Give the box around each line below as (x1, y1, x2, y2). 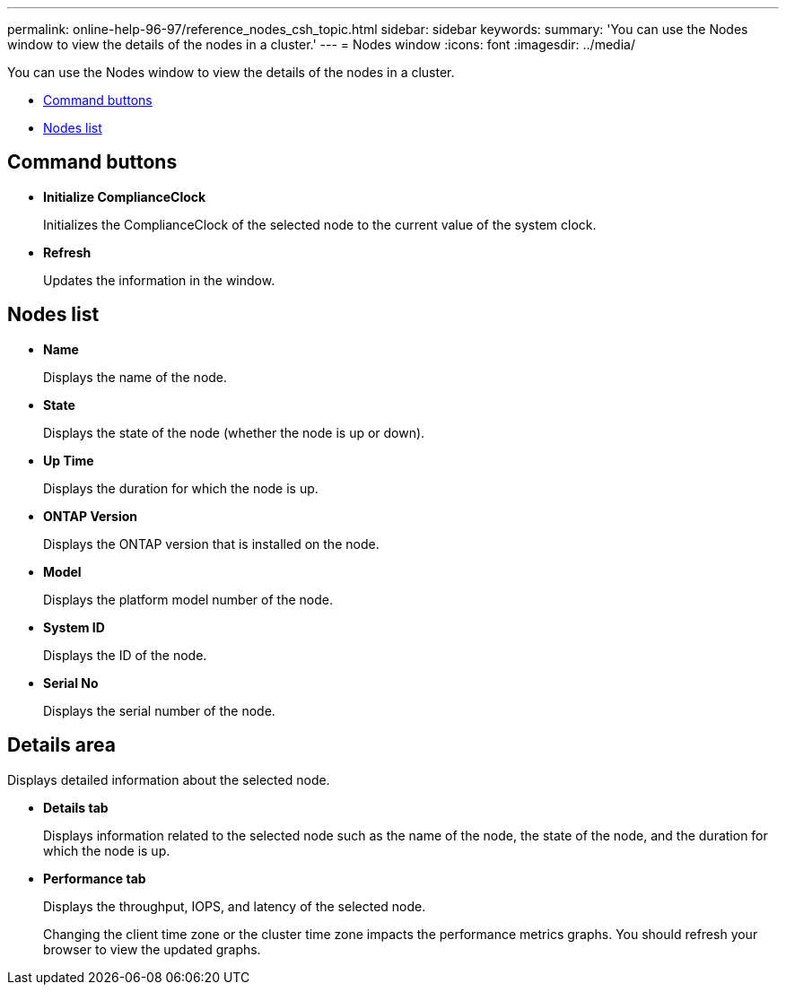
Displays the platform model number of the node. (43, 591, 333, 607)
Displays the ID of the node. (43, 647, 207, 663)
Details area (7, 734, 116, 757)
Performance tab (43, 870, 146, 886)
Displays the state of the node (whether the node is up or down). (43, 424, 425, 440)
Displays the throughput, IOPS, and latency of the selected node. (43, 898, 426, 914)
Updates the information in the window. (43, 272, 275, 288)
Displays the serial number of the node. (43, 702, 275, 718)
